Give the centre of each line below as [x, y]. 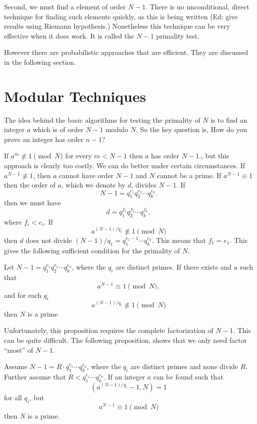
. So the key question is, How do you [191, 129]
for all [13, 397]
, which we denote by [94, 185]
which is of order [58, 129]
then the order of [30, 185]
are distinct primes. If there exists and [174, 267]
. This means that [179, 240]
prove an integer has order [44, 139]
